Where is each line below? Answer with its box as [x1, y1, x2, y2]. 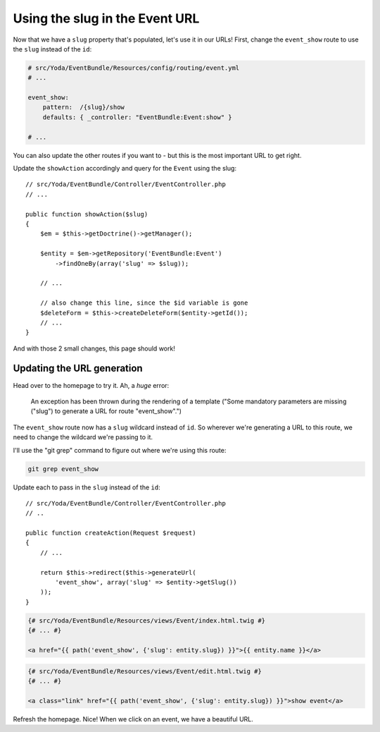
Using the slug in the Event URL [13, 11, 200, 26]
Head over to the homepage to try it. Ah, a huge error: [13, 381, 170, 389]
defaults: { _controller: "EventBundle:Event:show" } [42, 113, 232, 121]
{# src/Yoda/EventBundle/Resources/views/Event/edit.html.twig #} [27, 667, 262, 675]
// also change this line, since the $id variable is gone [39, 299, 248, 307]
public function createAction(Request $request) [25, 529, 196, 537]
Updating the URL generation [13, 362, 144, 374]
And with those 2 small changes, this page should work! [13, 344, 175, 353]
